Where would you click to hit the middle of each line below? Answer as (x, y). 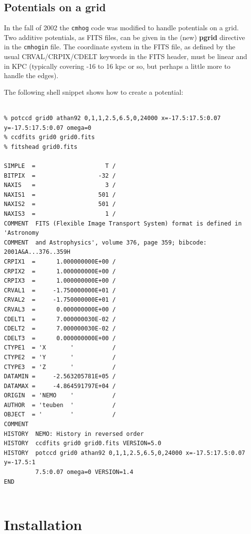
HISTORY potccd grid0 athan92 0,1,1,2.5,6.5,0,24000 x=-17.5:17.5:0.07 (125, 453)
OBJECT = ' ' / (60, 415)
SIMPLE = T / (60, 166)
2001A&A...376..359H (37, 252)
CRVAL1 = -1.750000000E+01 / (60, 290)
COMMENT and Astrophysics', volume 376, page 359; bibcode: (105, 242)
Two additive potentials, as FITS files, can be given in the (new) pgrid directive (125, 37)
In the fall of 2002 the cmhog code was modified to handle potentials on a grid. (121, 28)
